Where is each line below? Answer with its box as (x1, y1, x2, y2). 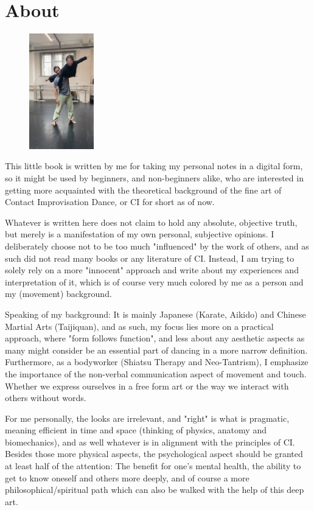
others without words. (5, 391, 86, 404)
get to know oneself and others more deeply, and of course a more (5, 471, 249, 484)
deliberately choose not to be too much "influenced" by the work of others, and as (5, 239, 309, 252)
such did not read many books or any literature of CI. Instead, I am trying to (5, 251, 295, 264)
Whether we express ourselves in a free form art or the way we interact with (5, 379, 289, 392)
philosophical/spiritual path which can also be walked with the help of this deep (5, 483, 304, 496)
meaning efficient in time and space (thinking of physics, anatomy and (5, 424, 267, 436)
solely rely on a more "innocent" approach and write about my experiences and (5, 264, 299, 276)
